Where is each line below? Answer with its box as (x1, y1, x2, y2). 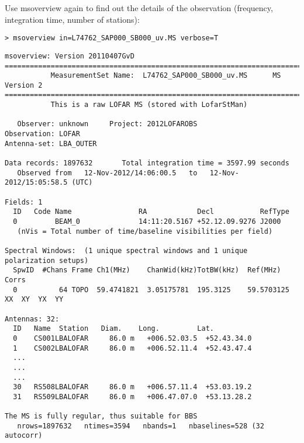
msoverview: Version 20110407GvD (5, 51, 134, 60)
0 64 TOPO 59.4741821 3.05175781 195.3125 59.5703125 (13, 285, 289, 294)
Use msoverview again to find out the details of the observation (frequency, (5, 2, 273, 13)
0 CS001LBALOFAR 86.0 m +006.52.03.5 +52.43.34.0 (13, 334, 252, 342)
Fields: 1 (5, 198, 43, 206)
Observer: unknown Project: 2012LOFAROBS (17, 120, 198, 129)
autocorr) (5, 431, 43, 440)
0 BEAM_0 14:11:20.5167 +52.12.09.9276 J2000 (13, 217, 281, 226)
